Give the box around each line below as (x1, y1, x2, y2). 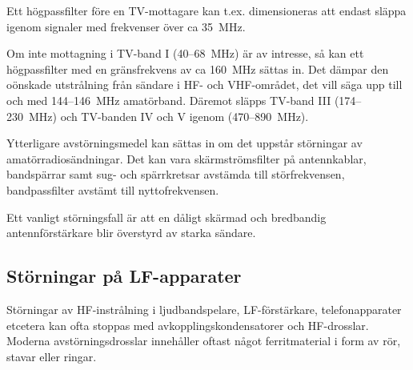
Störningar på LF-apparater (6, 263, 242, 288)
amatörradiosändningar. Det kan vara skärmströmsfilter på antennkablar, (6, 150, 367, 167)
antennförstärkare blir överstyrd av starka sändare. (6, 224, 256, 241)
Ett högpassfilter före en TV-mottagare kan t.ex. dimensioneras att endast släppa (6, 2, 407, 18)
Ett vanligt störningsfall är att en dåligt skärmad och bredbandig (6, 208, 327, 225)
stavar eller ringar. (6, 348, 97, 364)
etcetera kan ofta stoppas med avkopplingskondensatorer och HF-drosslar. (6, 316, 369, 333)
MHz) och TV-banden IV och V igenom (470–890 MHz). (28, 107, 309, 124)
